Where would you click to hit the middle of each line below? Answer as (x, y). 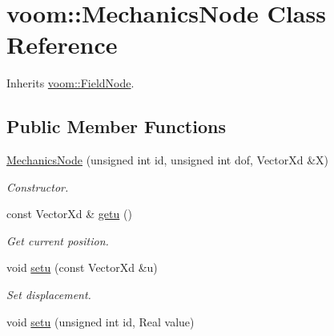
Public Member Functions (116, 126)
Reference (62, 45)
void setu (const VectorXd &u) (82, 267)
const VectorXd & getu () (69, 214)
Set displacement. (49, 295)
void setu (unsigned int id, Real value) (101, 321)
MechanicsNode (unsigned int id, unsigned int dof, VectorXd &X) (168, 160)
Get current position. (58, 240)
